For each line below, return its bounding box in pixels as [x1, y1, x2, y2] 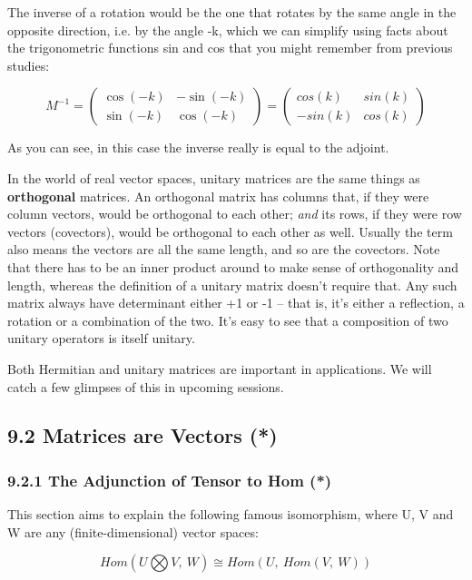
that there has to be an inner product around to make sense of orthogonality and [7, 257, 459, 276]
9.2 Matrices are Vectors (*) [7, 421, 278, 449]
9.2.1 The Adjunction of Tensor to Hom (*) [7, 468, 332, 491]
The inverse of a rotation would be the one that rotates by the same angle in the [7, 3, 457, 21]
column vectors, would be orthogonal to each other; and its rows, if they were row [7, 204, 462, 223]
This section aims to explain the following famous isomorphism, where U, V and [7, 505, 454, 524]
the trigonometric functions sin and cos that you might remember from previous [7, 38, 453, 57]
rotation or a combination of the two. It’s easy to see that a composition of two [7, 310, 448, 329]
